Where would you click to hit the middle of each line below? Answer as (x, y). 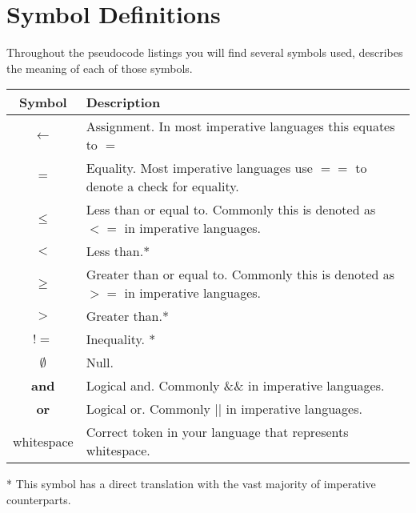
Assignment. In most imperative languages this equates (240, 126)
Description (123, 102)
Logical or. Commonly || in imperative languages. (224, 409)
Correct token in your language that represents (217, 432)
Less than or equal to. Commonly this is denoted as (231, 210)
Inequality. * (121, 339)
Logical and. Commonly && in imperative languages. (235, 386)
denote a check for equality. (162, 186)
